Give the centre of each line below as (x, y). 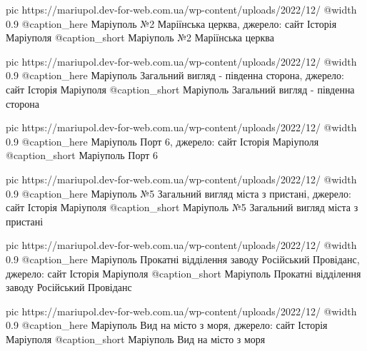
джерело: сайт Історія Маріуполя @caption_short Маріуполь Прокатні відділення (183, 273)
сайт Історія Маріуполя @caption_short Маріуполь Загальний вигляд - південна (180, 89)
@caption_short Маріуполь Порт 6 (82, 155)
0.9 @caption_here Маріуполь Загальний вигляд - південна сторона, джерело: (175, 75)
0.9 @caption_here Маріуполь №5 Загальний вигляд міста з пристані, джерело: (179, 193)
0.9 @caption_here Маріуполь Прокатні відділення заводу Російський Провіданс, (183, 259)
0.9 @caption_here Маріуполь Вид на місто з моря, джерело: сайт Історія (167, 325)
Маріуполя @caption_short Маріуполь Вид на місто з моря (136, 339)
